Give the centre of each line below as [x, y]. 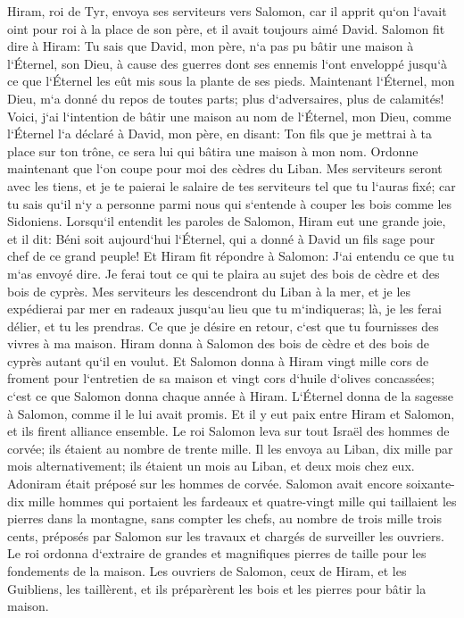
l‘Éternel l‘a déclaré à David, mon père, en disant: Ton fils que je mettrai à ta [220, 134]
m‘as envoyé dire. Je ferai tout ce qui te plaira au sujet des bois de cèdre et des [224, 273]
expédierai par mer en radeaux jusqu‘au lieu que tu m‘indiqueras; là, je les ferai [225, 309]
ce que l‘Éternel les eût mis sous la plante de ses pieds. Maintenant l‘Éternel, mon [231, 81]
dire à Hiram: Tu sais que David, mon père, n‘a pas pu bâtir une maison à [211, 46]
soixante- [431, 484]
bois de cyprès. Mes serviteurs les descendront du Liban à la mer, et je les [209, 291]
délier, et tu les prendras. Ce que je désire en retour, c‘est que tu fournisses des [223, 326]
